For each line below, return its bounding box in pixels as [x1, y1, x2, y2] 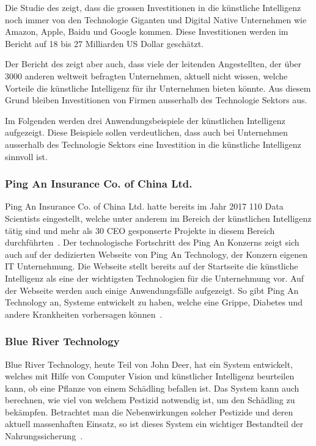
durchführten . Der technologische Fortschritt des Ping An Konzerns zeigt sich [5, 236, 299, 249]
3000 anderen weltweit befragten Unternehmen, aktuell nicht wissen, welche [5, 69, 288, 82]
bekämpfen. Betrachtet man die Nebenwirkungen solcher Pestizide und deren [5, 405, 293, 418]
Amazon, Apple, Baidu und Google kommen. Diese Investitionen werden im [5, 25, 288, 38]
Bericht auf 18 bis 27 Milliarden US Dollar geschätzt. [5, 37, 204, 49]
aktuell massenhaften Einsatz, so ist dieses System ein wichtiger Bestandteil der [5, 417, 303, 430]
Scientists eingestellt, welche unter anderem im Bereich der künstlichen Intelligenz [5, 211, 312, 224]
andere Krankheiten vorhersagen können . [5, 307, 163, 320]
